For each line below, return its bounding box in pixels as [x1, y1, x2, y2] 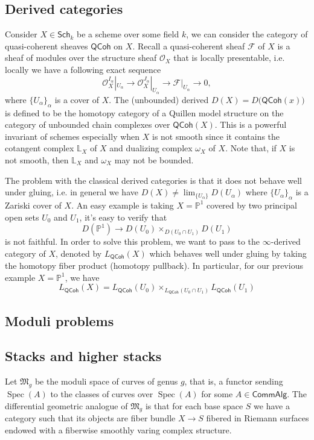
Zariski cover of [5, 198, 62, 211]
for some [201, 388, 233, 400]
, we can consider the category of [186, 28, 308, 40]
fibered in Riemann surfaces [206, 412, 309, 424]
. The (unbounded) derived [109, 93, 209, 105]
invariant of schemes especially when [5, 130, 140, 142]
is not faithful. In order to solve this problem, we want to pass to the [5, 235, 260, 248]
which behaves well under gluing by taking [149, 247, 307, 259]
